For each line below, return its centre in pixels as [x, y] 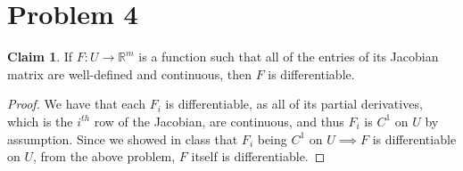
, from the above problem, [104, 156]
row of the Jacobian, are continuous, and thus [219, 121]
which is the [40, 121]
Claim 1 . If [40, 57]
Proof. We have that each [77, 104]
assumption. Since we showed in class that [123, 138]
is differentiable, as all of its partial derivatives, [294, 104]
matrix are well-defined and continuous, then [129, 73]
